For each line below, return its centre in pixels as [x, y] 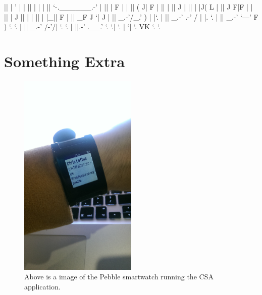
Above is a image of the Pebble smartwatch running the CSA [119, 277]
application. [42, 287]
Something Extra [65, 61]
